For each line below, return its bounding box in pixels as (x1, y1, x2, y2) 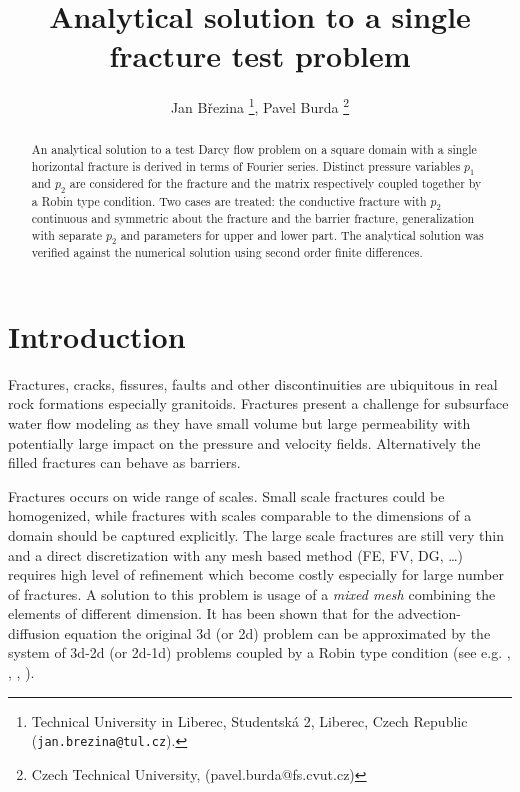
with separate (31, 226, 102, 243)
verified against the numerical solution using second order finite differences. (31, 244, 423, 261)
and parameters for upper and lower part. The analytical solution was (120, 226, 484, 243)
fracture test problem (109, 35, 411, 76)
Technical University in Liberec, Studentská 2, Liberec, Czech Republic (31, 710, 468, 731)
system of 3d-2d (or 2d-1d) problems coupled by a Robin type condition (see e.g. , (8, 642, 511, 663)
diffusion (8, 622, 60, 643)
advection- (398, 603, 462, 624)
